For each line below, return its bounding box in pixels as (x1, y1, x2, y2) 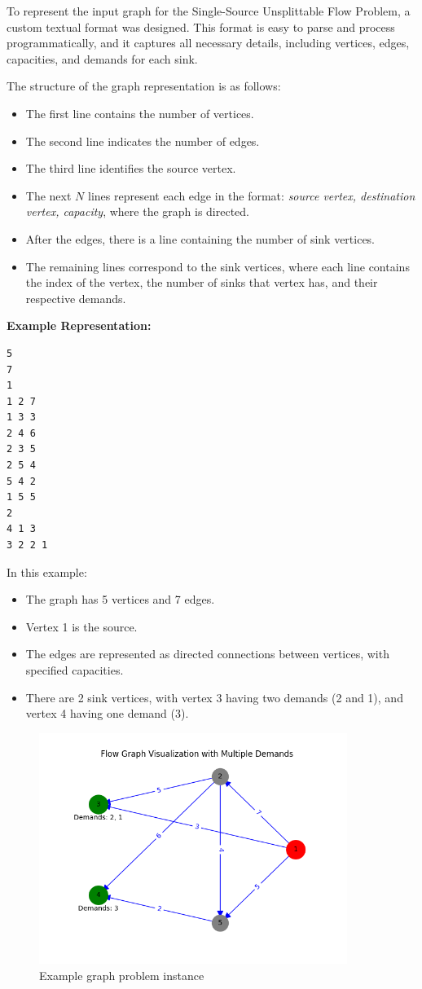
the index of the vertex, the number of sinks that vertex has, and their (25, 274, 378, 291)
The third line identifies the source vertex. (25, 160, 236, 177)
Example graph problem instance (39, 966, 204, 983)
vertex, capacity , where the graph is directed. (25, 203, 250, 220)
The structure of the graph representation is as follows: (7, 77, 281, 95)
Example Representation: (7, 317, 152, 334)
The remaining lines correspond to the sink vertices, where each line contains (25, 257, 410, 275)
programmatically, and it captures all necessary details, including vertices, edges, (7, 34, 410, 51)
